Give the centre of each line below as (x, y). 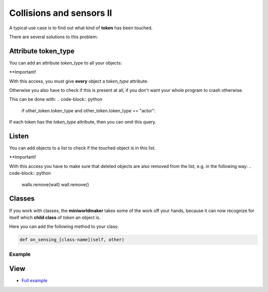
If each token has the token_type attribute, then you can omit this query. (83, 122)
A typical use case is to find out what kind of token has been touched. (81, 28)
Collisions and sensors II (61, 13)
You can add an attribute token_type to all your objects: (66, 63)
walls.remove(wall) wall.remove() (55, 184)
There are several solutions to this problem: (54, 37)
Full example (34, 281)
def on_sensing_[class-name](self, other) (72, 240)
